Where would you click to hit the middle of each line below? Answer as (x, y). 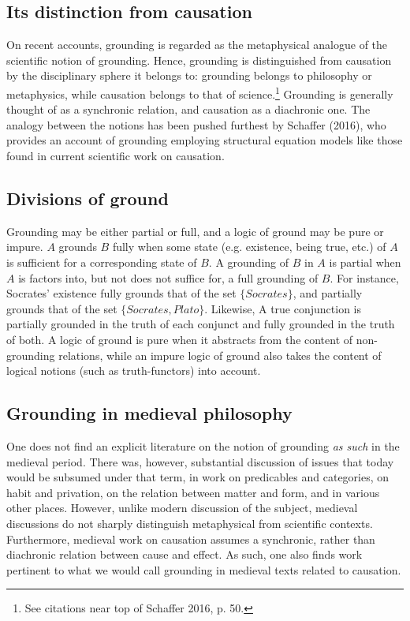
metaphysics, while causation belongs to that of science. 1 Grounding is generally (200, 92)
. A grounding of (249, 262)
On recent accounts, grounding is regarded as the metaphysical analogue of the (197, 45)
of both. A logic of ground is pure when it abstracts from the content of (180, 339)
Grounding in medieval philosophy (149, 413)
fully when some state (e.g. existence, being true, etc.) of (249, 247)
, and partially (328, 293)
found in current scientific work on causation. (116, 156)
